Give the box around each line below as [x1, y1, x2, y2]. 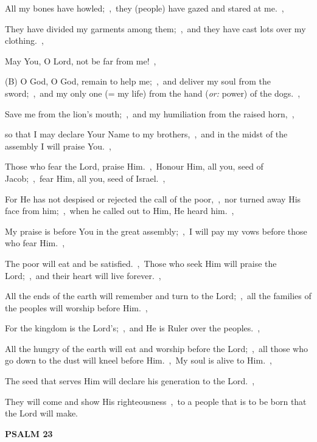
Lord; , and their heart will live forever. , [5, 269, 161, 281]
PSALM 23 [5, 427, 53, 440]
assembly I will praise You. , [5, 139, 111, 152]
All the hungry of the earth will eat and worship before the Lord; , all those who [5, 342, 308, 354]
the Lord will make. [5, 407, 78, 420]
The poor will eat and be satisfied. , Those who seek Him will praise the [5, 257, 277, 269]
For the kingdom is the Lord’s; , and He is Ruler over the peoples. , [5, 322, 260, 334]
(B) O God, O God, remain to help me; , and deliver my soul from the [5, 75, 271, 88]
